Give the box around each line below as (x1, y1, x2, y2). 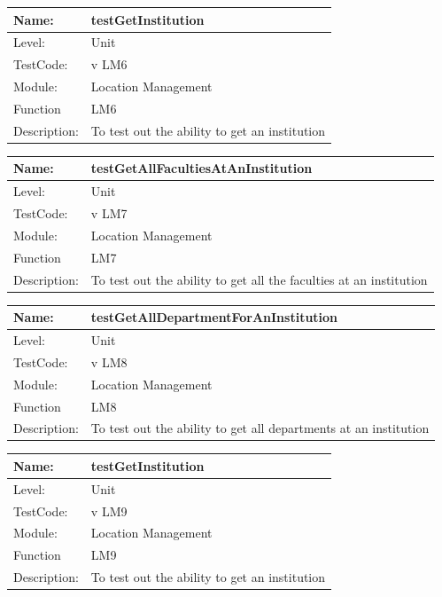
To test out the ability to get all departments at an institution (90, 419, 430, 437)
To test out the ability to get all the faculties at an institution (90, 270, 428, 288)
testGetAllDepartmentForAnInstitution (90, 308, 338, 326)
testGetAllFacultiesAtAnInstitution (90, 159, 313, 177)
